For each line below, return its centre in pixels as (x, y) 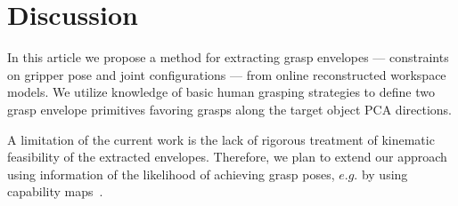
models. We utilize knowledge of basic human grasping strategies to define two (221, 92)
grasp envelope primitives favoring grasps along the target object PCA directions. (229, 109)
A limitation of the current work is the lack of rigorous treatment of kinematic (221, 139)
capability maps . (55, 191)
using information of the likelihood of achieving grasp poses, (171, 174)
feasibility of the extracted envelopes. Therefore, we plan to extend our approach (227, 157)
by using (384, 174)
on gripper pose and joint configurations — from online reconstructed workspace (227, 74)
